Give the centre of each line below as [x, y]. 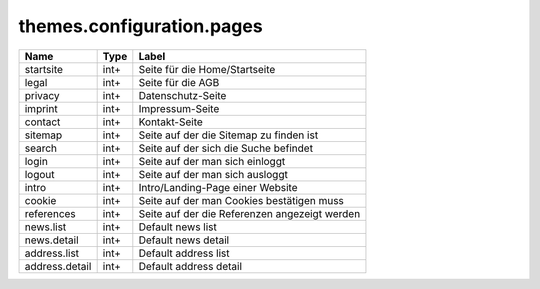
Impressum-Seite [179, 108]
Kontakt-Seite [171, 122]
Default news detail [184, 240]
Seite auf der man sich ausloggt [213, 174]
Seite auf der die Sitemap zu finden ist [228, 135]
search [41, 148]
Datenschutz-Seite [182, 95]
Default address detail [190, 266]
